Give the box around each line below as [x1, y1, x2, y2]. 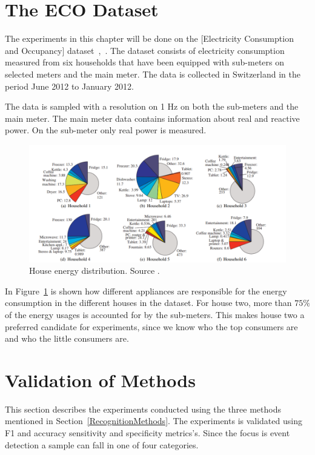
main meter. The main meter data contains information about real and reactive [5, 111, 300, 124]
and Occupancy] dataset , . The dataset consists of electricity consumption [5, 44, 285, 56]
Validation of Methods [5, 367, 196, 392]
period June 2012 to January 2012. [5, 79, 134, 92]
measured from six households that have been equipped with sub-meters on [5, 56, 285, 68]
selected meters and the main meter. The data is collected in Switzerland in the [5, 67, 300, 80]
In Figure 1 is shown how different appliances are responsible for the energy [5, 284, 287, 297]
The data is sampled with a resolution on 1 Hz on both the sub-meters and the [5, 100, 299, 113]
